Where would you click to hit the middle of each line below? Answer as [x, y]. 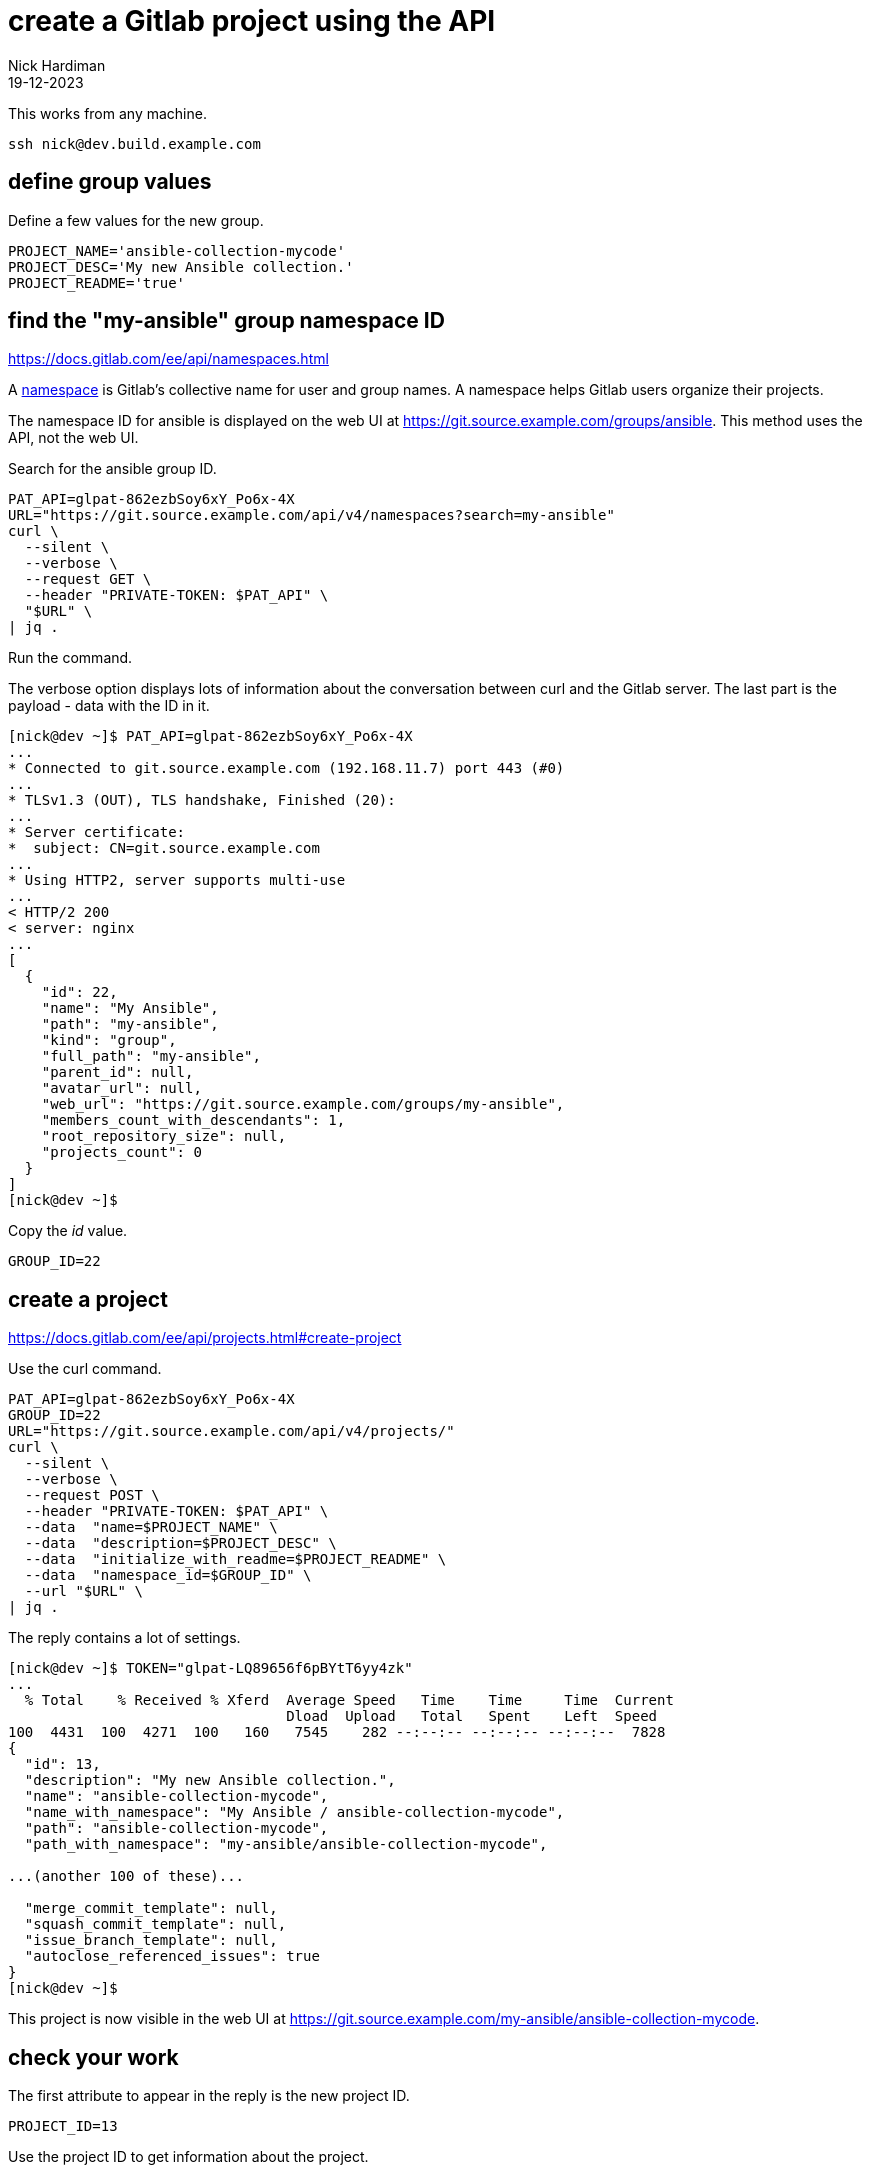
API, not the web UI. [73, 438]
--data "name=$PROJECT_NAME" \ [151, 1527]
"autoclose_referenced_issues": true [172, 1956]
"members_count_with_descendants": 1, [193, 1120]
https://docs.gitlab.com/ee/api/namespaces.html [168, 359]
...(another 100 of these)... [126, 1876]
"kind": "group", [109, 1040]
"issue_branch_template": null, [151, 1940]
